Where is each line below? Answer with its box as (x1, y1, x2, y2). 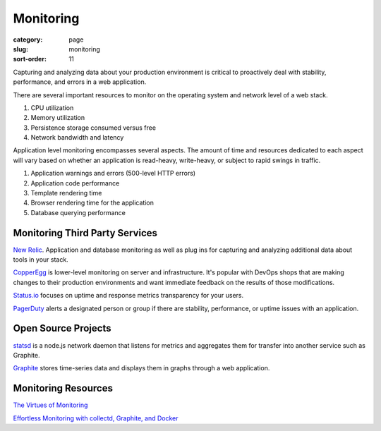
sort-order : (13, 55, 47, 63)
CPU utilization (30, 103, 74, 112)
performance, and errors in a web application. (13, 78, 147, 86)
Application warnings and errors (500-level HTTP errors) (30, 169, 196, 178)
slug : (13, 44, 28, 53)
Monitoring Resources (13, 382, 113, 394)
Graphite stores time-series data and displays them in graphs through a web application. (13, 364, 270, 372)
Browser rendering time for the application (30, 198, 155, 207)
